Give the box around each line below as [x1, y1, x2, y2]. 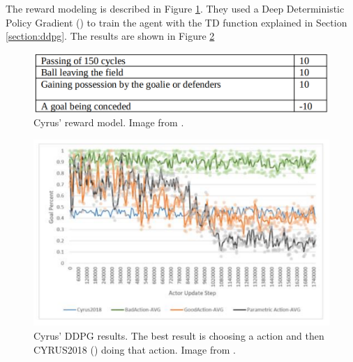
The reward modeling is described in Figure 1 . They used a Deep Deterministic [6, 1, 345, 15]
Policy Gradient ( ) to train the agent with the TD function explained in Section [6, 15, 347, 29]
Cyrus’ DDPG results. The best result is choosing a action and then [33, 328, 324, 342]
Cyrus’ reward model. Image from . [33, 115, 184, 130]
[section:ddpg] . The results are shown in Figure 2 [6, 29, 215, 43]
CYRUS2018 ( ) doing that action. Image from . [33, 342, 236, 356]
